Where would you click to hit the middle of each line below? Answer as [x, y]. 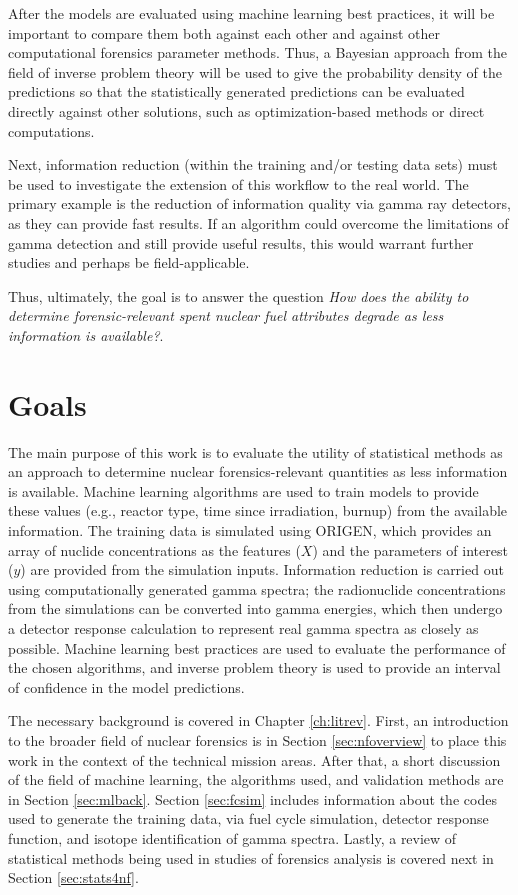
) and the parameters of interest [410, 549]
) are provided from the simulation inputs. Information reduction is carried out [262, 569]
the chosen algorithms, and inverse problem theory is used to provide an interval [254, 667]
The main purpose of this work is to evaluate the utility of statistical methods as [255, 451]
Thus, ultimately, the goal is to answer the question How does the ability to [238, 295]
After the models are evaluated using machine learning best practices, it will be [251, 13]
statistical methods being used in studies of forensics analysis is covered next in [251, 857]
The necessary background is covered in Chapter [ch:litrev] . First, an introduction [258, 720]
